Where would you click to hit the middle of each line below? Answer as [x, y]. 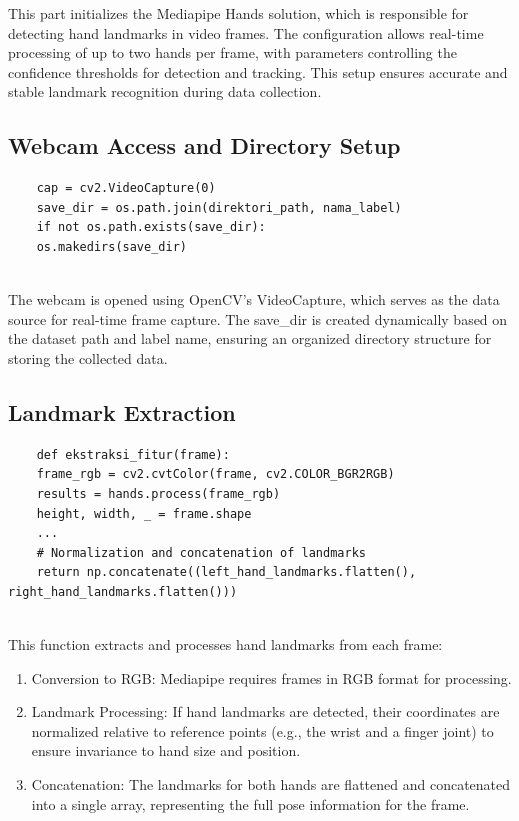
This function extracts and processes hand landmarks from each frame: [225, 644]
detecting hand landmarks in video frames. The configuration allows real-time [246, 32]
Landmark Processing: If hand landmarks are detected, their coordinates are [265, 711]
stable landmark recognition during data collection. [165, 91]
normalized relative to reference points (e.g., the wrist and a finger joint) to [262, 730]
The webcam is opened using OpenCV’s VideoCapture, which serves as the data [254, 299]
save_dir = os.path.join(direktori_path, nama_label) [219, 207]
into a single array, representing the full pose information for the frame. [250, 803]
